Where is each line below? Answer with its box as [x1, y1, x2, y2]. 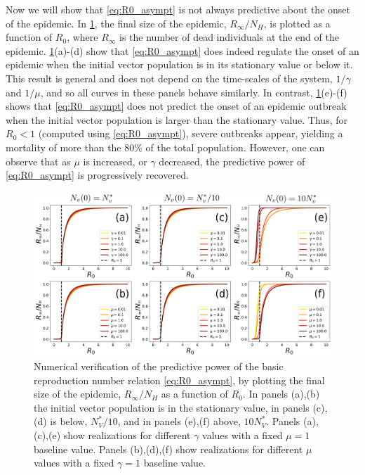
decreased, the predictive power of [159, 153, 305, 168]
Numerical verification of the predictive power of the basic [34, 359, 284, 374]
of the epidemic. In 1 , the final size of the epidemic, [6, 15, 227, 30]
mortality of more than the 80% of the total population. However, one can [6, 139, 325, 154]
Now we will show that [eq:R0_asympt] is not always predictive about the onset [6, 2, 350, 16]
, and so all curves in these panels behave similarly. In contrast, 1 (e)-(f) [40, 84, 347, 99]
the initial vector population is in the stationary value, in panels [34, 400, 310, 414]
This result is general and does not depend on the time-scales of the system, [6, 70, 333, 85]
